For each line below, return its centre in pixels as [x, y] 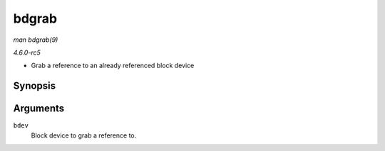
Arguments [39, 109]
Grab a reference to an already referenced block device [113, 66]
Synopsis [35, 86]
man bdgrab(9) [36, 40]
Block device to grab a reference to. [84, 135]
